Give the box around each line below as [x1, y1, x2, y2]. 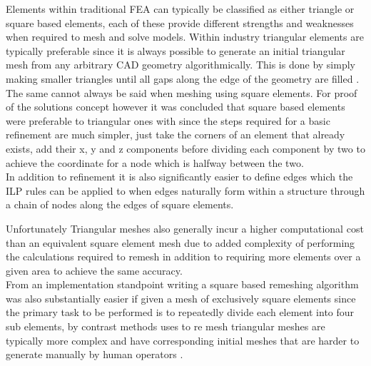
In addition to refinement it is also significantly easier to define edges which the [6, 169, 353, 184]
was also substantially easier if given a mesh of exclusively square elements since [6, 290, 356, 305]
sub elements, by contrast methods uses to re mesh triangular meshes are [6, 319, 325, 334]
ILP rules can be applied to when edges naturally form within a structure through [6, 183, 365, 198]
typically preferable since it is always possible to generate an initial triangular [6, 43, 345, 58]
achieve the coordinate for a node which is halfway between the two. [6, 155, 304, 170]
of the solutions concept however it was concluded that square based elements [6, 99, 345, 114]
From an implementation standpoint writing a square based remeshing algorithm [6, 277, 359, 292]
